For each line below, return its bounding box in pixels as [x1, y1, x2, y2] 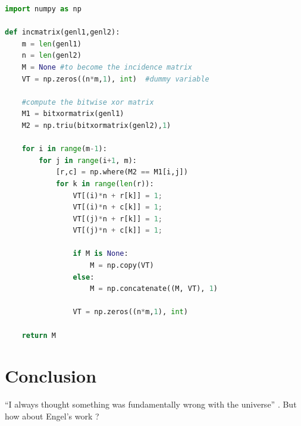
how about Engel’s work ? [5, 409, 99, 422]
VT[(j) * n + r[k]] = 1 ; [73, 214, 162, 223]
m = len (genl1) [21, 39, 81, 48]
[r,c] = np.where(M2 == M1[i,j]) [55, 168, 188, 177]
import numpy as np [5, 5, 81, 13]
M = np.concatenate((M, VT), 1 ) [90, 284, 218, 293]
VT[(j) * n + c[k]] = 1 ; [73, 226, 162, 235]
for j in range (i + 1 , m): [39, 156, 137, 165]
